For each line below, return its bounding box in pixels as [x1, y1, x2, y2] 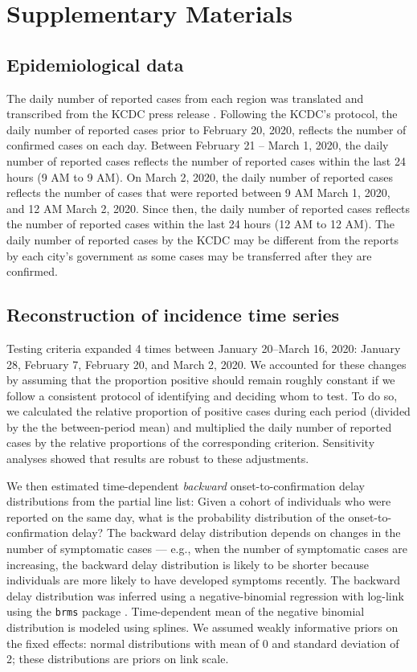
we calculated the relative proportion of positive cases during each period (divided [6, 403, 411, 420]
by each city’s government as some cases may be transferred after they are [6, 247, 372, 264]
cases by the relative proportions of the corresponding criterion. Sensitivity [6, 434, 375, 451]
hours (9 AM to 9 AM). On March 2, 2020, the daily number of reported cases [6, 168, 394, 185]
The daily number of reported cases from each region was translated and [6, 89, 364, 106]
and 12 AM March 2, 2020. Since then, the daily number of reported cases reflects [6, 199, 411, 216]
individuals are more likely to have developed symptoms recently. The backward [6, 572, 400, 588]
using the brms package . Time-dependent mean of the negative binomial [6, 603, 365, 620]
